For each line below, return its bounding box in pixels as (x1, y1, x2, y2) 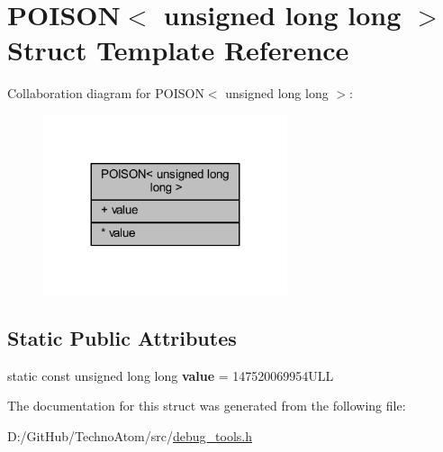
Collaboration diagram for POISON (7, 84, 204, 103)
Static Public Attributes (7, 323, 237, 351)
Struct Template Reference (7, 32, 349, 68)
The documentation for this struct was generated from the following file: (7, 396, 406, 415)
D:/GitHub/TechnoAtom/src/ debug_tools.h (7, 426, 252, 445)
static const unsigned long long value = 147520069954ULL (7, 366, 334, 384)
